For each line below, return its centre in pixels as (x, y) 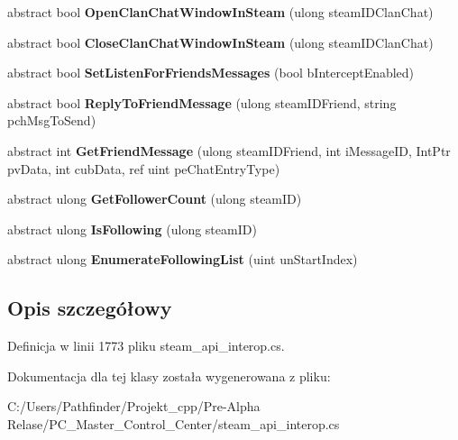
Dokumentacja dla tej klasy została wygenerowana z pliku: (169, 376)
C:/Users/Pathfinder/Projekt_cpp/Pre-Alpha (134, 406)
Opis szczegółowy (90, 308)
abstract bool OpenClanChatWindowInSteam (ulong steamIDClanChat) (220, 12)
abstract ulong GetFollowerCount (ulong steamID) (155, 199)
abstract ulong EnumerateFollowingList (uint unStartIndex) (183, 259)
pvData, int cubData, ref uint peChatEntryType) (144, 168)
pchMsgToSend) (52, 120)
